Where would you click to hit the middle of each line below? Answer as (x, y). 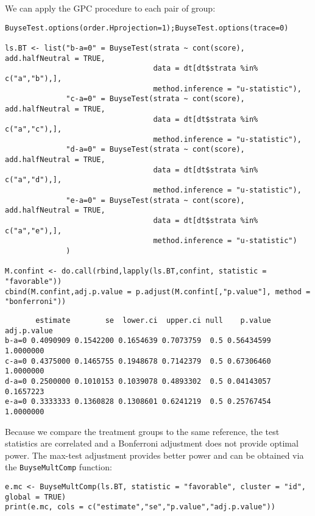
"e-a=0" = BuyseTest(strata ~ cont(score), (155, 200)
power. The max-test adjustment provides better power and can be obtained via (154, 455)
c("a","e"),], (34, 231)
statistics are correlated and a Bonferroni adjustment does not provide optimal (152, 443)
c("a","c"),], (34, 129)
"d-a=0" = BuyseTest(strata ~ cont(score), (155, 150)
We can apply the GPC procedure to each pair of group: (110, 8)
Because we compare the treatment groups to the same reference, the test (142, 431)
